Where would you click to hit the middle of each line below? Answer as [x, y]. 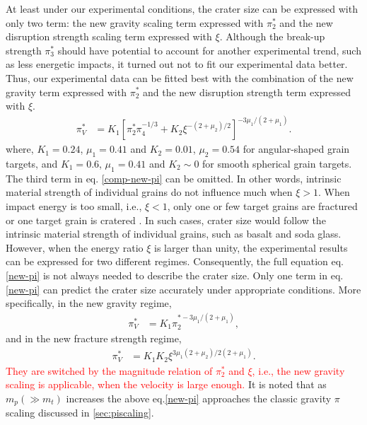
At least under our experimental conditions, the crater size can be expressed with [182, 8]
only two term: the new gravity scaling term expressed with [135, 22]
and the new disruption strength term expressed [247, 92]
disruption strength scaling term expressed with [109, 36]
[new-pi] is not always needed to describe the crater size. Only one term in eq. [175, 275]
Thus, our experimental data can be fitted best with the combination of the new [180, 77]
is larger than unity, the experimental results [251, 247]
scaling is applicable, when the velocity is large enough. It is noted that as [166, 384]
